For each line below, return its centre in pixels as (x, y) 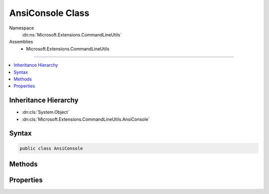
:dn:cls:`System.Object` (46, 112)
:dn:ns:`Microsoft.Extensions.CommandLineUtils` (72, 34)
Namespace (22, 28)
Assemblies (21, 42)
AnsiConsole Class (49, 13)
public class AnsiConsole (51, 148)
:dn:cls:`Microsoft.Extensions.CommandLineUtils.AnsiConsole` (86, 119)
